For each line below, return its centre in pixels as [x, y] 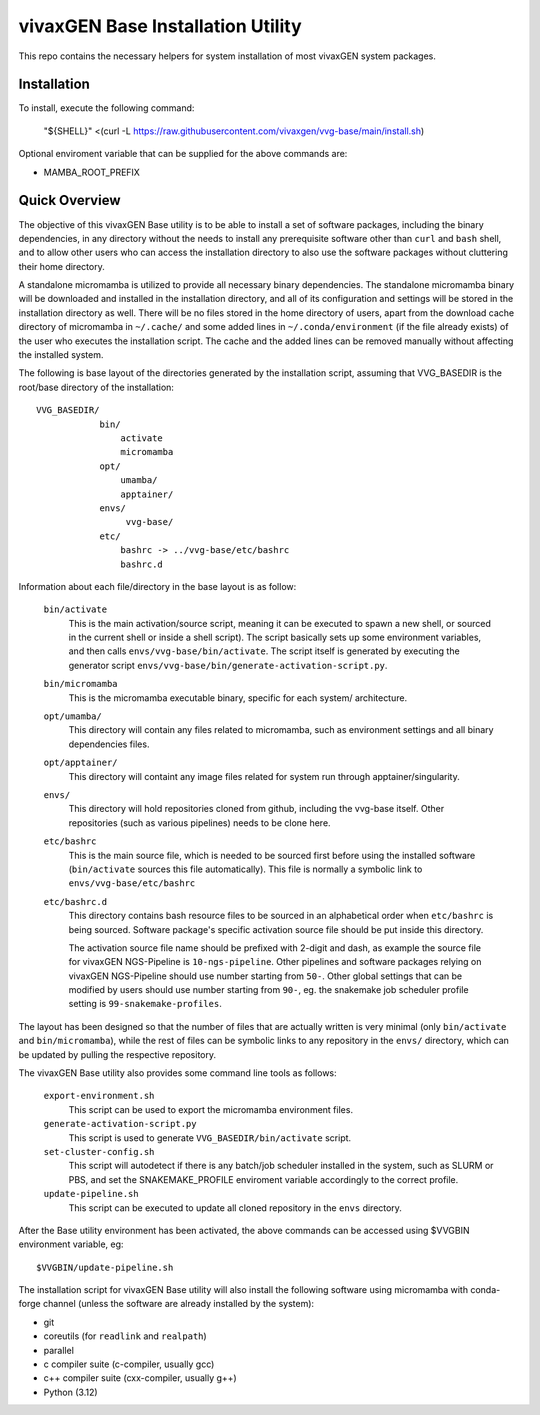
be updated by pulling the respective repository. [117, 1054]
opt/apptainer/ [81, 763]
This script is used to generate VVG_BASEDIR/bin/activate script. [210, 1137]
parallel [59, 1350]
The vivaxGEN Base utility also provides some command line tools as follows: [177, 1073]
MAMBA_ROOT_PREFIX [91, 172]
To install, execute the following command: [106, 108]
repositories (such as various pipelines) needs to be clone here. [199, 822]
